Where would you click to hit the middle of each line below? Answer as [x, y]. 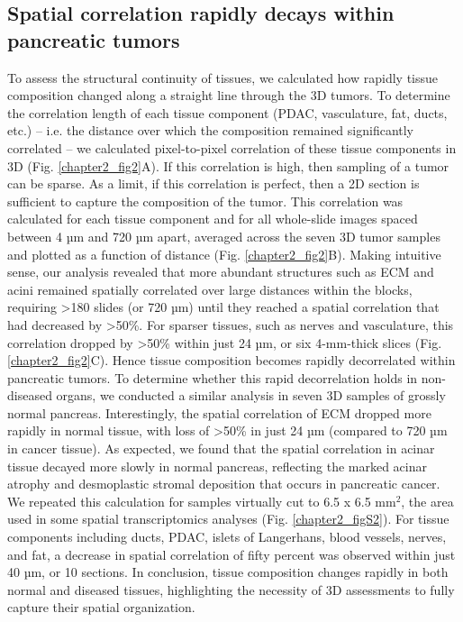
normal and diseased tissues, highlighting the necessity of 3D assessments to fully [231, 589]
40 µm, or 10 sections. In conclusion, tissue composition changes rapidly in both [228, 572]
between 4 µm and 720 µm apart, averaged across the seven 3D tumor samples [224, 236]
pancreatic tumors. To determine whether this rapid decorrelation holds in [213, 377]
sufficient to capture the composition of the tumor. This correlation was [205, 201]
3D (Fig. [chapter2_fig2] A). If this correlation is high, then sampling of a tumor [228, 165]
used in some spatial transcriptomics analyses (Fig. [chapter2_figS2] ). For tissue [228, 519]
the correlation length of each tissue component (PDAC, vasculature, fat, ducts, [227, 112]
